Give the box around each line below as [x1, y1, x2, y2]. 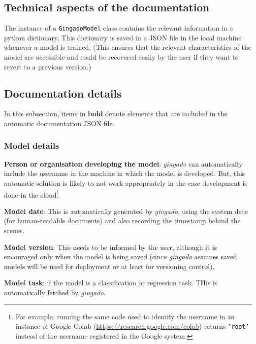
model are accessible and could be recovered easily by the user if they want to [4, 52, 239, 62]
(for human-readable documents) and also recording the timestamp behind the [4, 215, 241, 226]
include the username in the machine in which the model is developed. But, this [4, 168, 245, 178]
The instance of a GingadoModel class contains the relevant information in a [4, 23, 233, 33]
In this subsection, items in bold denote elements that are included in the [4, 108, 227, 119]
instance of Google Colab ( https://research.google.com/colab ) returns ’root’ [15, 321, 249, 331]
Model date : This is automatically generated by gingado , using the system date [4, 206, 248, 216]
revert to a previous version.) [4, 61, 92, 71]
